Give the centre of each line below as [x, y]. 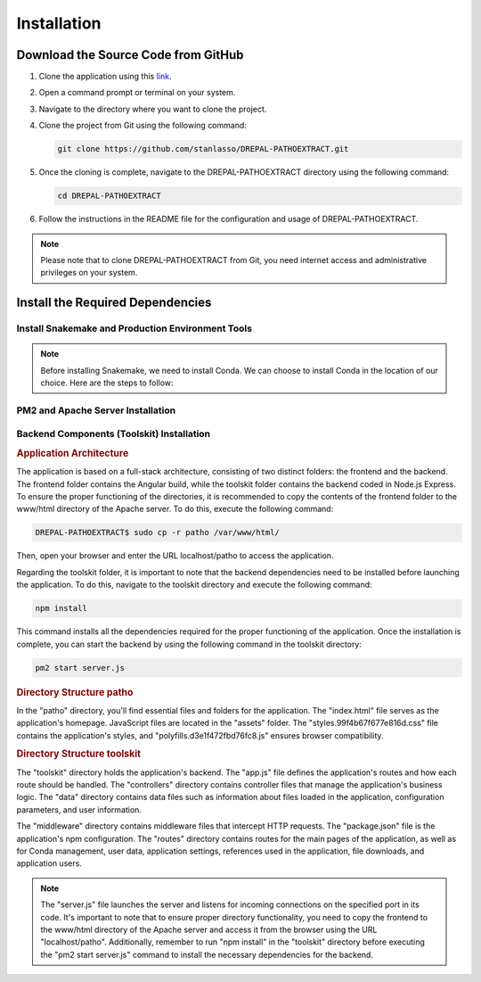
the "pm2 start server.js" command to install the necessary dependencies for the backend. [207, 954]
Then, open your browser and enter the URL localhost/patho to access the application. [175, 556]
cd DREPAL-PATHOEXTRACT [110, 196]
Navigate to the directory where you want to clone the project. [153, 109]
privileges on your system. [89, 273]
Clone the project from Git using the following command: [143, 126]
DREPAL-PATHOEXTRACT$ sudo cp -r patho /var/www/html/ [157, 532]
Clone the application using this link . [105, 77]
